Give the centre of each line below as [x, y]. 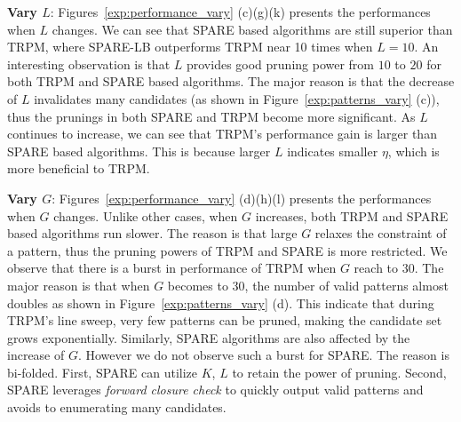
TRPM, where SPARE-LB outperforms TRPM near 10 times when [190, 47]
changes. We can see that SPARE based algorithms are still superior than [252, 29]
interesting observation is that [89, 64]
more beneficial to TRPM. [79, 168]
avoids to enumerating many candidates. [117, 407]
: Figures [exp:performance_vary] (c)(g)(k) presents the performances [240, 12]
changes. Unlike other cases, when [146, 215]
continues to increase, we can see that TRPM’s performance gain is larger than [222, 134]
